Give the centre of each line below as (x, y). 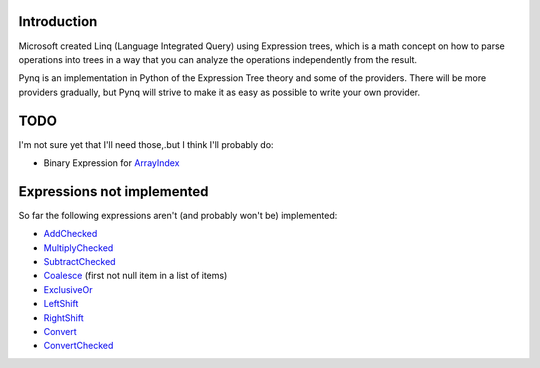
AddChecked (70, 234)
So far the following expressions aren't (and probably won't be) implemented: (178, 215)
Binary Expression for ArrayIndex (111, 162)
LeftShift (61, 304)
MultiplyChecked (78, 247)
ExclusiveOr (68, 289)
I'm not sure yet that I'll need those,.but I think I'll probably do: (146, 144)
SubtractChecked (79, 262)
